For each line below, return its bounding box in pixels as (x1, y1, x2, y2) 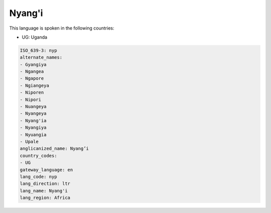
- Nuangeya (20, 104, 47, 110)
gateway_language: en (20, 167, 73, 172)
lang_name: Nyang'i (20, 188, 68, 193)
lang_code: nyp (20, 173, 57, 179)
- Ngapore (20, 76, 44, 81)
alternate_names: (20, 55, 63, 60)
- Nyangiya (20, 125, 47, 130)
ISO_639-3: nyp (20, 48, 57, 53)
